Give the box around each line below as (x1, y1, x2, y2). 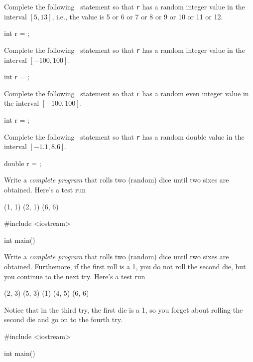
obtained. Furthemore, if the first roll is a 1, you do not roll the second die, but (4, 261, 246, 271)
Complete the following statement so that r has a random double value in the (4, 131, 245, 142)
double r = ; (4, 158, 41, 168)
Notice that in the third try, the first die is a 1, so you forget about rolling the (4, 304, 243, 315)
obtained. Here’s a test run (4, 184, 86, 194)
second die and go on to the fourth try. (4, 314, 123, 325)
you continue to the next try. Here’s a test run (4, 271, 145, 281)
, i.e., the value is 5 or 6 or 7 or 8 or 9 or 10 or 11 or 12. (52, 11, 223, 21)
